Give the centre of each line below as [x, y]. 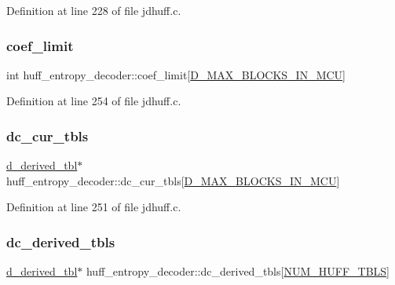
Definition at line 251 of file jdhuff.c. [94, 207]
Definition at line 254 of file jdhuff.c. [94, 101]
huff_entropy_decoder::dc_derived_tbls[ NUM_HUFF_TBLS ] [238, 271]
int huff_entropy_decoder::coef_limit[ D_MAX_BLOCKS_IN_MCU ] [176, 74]
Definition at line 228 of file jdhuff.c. [94, 10]
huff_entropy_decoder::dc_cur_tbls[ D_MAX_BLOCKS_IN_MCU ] [173, 180]
